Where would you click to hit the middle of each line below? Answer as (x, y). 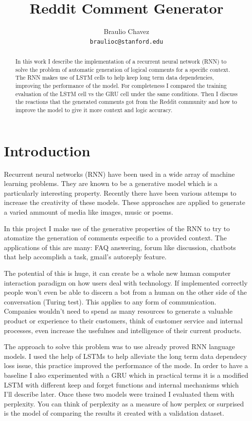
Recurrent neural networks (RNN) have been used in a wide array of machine (119, 174)
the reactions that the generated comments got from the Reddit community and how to (126, 102)
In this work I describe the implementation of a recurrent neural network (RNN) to (121, 61)
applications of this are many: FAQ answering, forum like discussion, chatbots (120, 247)
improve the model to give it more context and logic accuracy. (94, 110)
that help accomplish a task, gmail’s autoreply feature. (85, 257)
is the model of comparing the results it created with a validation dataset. (114, 413)
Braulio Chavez (126, 31)
